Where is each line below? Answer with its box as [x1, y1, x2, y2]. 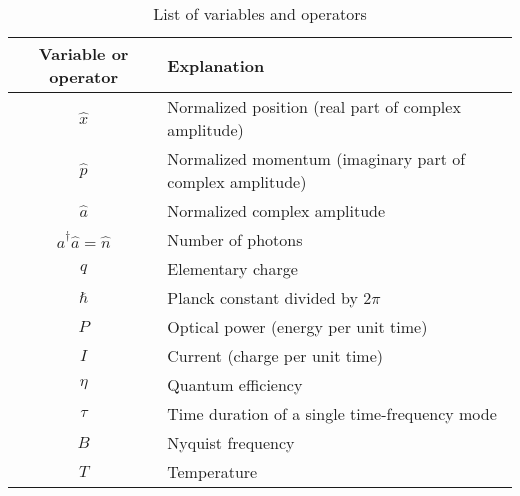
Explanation [167, 53, 265, 77]
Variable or [38, 42, 129, 65]
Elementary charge [167, 257, 298, 280]
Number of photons [167, 228, 303, 251]
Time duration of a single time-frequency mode [167, 402, 497, 425]
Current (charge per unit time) [167, 344, 384, 367]
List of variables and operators [153, 2, 367, 25]
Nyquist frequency [167, 431, 295, 454]
